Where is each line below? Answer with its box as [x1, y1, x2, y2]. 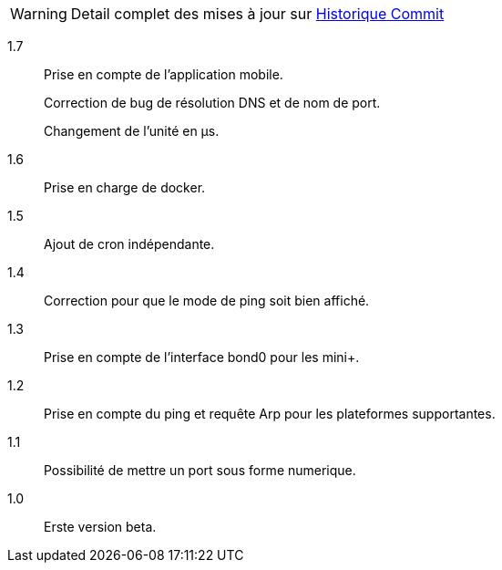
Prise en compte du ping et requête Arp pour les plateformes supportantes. [44, 406, 496, 421]
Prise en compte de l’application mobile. [44, 67, 283, 82]
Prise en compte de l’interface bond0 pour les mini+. [44, 349, 360, 365]
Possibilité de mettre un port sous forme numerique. [44, 462, 356, 478]
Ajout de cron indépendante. [44, 236, 215, 252]
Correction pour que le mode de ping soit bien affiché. [44, 293, 370, 308]
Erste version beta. [44, 519, 157, 534]
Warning [10, 5, 67, 23]
